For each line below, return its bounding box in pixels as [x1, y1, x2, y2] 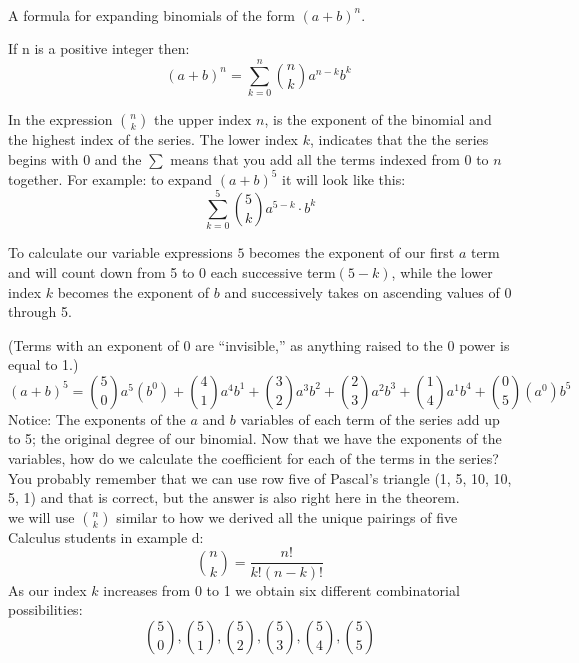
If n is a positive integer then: [8, 38, 190, 59]
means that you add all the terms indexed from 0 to [170, 148, 489, 169]
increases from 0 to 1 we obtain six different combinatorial [103, 579, 460, 600]
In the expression [8, 108, 113, 129]
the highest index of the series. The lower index [8, 128, 299, 149]
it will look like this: [282, 168, 406, 189]
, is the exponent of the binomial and [264, 108, 492, 129]
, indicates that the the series [309, 128, 489, 149]
